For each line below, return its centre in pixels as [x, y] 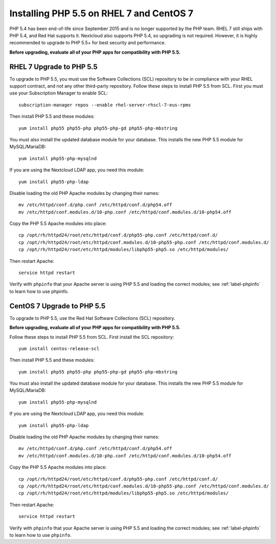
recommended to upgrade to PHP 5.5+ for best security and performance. [88, 43]
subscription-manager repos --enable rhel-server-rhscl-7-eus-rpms [105, 105]
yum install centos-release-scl [59, 349]
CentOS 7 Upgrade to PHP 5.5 [57, 306]
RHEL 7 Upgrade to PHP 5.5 [54, 67]
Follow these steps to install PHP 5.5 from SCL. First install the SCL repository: [92, 337]
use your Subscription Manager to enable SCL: [59, 93]
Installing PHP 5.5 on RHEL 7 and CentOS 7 [101, 13]
